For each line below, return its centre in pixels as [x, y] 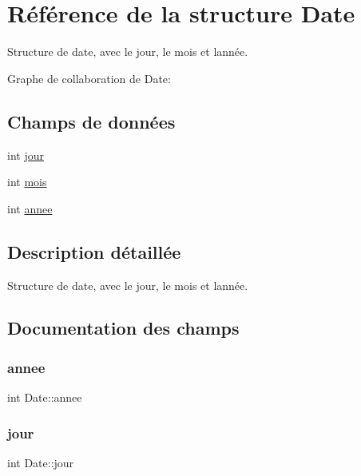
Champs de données [91, 121]
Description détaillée [94, 251]
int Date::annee [45, 397]
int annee [30, 208]
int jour [26, 155]
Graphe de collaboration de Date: [89, 78]
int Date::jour [41, 462]
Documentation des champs [123, 328]
